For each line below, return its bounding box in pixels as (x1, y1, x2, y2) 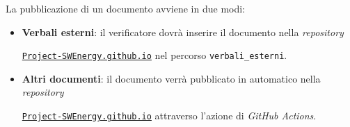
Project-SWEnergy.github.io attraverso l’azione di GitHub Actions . (22, 108, 317, 123)
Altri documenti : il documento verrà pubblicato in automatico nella (22, 71, 321, 85)
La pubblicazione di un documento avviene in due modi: (6, 1, 246, 15)
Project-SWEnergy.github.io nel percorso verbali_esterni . (22, 48, 287, 62)
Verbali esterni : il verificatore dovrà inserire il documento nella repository (22, 24, 344, 39)
